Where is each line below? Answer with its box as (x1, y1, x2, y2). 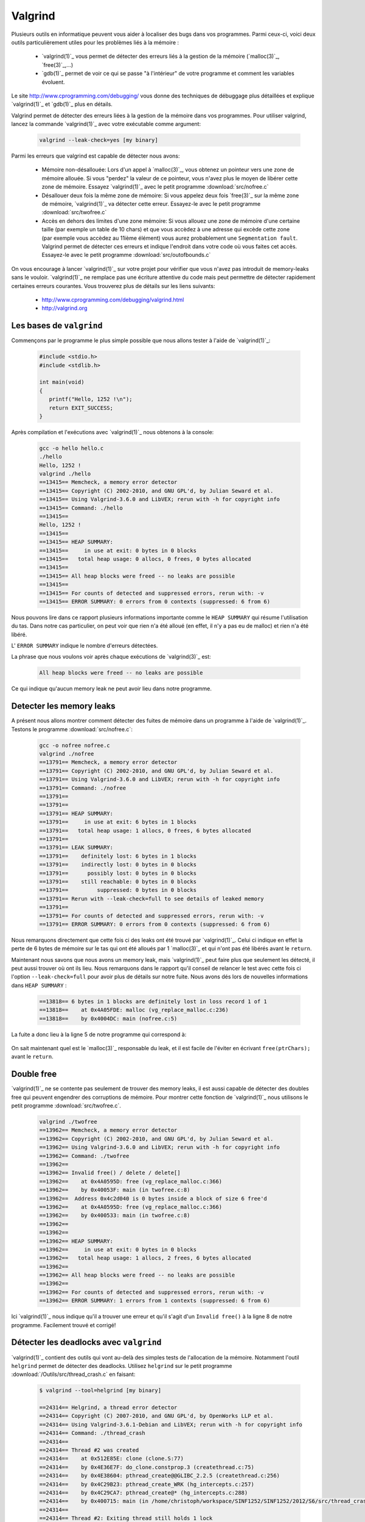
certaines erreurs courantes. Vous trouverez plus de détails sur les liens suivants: (11, 282, 215, 289)
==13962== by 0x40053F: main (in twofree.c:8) (39, 1187, 190, 1193)
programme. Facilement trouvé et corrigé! (11, 1321, 116, 1328)
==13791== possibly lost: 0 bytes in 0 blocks (39, 869, 197, 877)
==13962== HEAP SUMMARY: (39, 1238, 114, 1244)
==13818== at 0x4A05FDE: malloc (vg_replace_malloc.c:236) (39, 1006, 229, 1014)
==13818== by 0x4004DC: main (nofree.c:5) (39, 1015, 178, 1022)
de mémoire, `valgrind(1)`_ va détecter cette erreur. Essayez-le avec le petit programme (41, 200, 261, 207)
